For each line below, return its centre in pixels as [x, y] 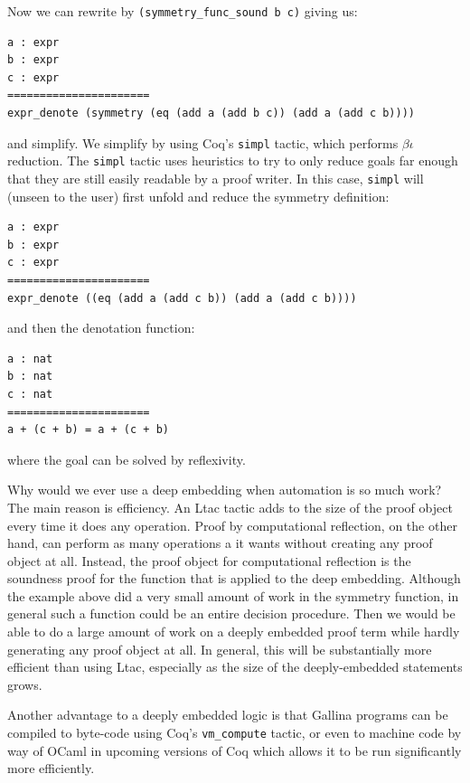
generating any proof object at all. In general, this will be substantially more [220, 649]
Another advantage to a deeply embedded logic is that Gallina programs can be [228, 715]
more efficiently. [51, 768]
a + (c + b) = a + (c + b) [88, 430]
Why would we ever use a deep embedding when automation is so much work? [225, 490]
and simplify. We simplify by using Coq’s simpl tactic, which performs [203, 142]
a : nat [30, 358]
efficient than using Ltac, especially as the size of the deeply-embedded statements [235, 667]
